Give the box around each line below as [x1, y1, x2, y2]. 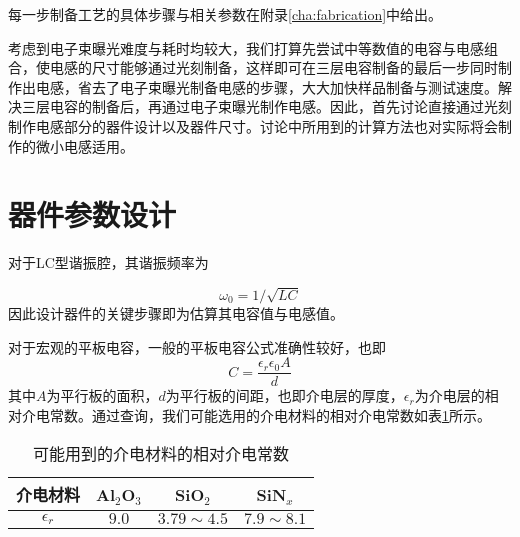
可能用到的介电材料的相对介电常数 [33, 442, 290, 466]
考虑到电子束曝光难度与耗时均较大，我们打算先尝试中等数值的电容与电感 [8, 37, 484, 58]
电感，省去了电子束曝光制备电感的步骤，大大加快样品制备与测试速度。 [35, 76, 498, 97]
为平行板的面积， [46, 385, 159, 406]
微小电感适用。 [35, 135, 134, 156]
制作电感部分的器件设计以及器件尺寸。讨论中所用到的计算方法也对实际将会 [8, 115, 498, 136]
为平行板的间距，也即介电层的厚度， [165, 385, 404, 406]
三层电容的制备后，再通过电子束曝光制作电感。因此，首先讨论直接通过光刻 [21, 96, 512, 117]
